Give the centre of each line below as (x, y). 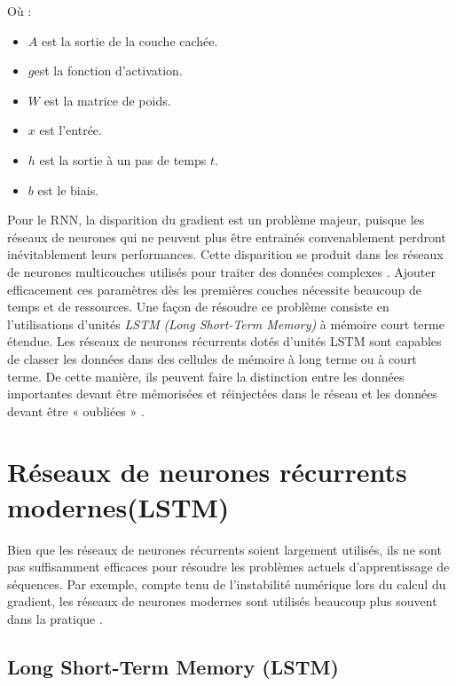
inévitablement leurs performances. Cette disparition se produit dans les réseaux (225, 254)
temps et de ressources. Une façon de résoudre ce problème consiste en (198, 307)
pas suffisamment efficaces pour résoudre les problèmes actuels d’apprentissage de (228, 567)
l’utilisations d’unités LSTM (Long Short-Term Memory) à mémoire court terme (226, 323)
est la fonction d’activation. (108, 71)
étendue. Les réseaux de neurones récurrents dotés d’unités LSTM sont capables (224, 341)
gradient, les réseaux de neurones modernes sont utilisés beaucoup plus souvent (222, 601)
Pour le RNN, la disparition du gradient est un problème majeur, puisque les (216, 220)
